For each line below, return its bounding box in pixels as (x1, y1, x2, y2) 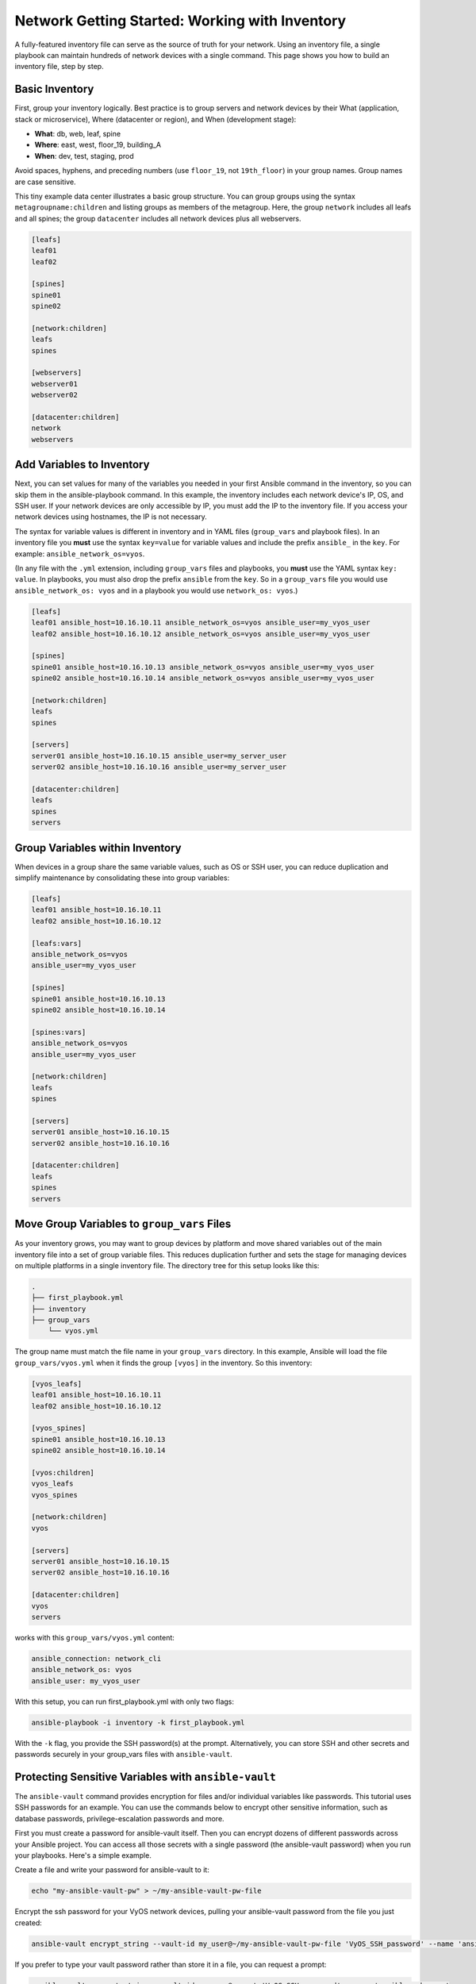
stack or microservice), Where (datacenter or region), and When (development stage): (14, 114, 297, 124)
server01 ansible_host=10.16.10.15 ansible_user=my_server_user (31, 751, 287, 760)
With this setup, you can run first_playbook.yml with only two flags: (14, 1697, 234, 1706)
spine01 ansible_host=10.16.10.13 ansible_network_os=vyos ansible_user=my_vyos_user (31, 663, 374, 671)
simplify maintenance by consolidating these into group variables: (14, 873, 230, 882)
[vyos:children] (31, 1468, 95, 1477)
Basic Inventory (14, 83, 94, 96)
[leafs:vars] (31, 939, 83, 948)
